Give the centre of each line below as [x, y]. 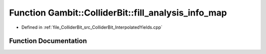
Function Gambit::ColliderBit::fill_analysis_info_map [118, 13]
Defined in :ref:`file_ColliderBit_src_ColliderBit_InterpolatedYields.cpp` [92, 27]
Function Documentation [48, 41]
